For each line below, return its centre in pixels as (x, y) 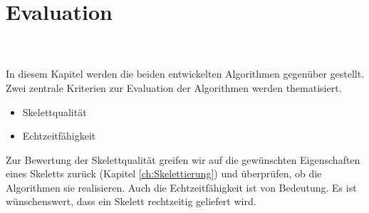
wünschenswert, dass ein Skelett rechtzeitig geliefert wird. (131, 201)
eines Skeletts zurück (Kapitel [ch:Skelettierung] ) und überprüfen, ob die (164, 173)
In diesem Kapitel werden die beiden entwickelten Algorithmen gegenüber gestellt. (185, 74)
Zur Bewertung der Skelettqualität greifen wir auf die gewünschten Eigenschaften (183, 159)
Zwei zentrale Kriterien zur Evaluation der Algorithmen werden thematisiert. (174, 87)
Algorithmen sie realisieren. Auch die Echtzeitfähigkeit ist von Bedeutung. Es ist (181, 187)
